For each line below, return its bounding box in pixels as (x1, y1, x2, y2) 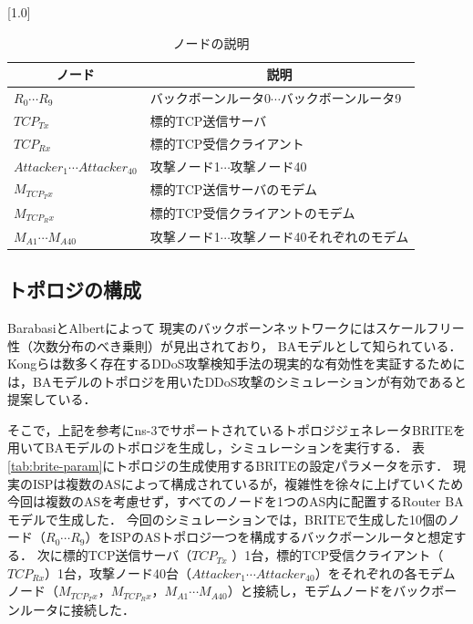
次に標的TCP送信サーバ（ (36, 546, 192, 565)
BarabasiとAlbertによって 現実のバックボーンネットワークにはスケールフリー (7, 317, 465, 337)
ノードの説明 (172, 33, 250, 52)
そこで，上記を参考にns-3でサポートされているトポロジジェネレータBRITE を (7, 420, 466, 439)
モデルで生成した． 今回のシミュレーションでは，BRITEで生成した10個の (7, 509, 448, 528)
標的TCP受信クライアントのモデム (149, 203, 355, 223)
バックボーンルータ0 (149, 88, 271, 108)
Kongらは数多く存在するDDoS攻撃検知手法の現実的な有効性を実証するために (7, 354, 466, 373)
